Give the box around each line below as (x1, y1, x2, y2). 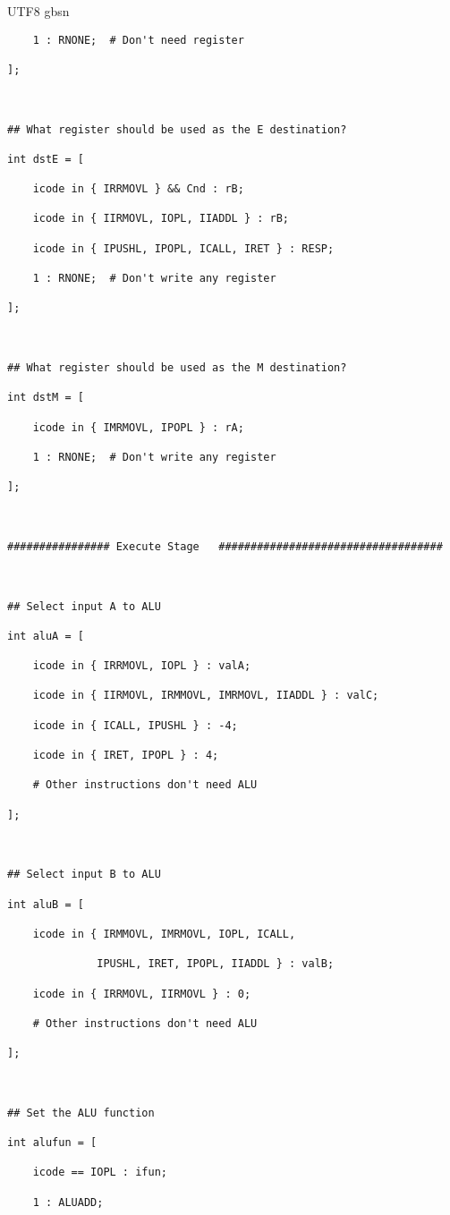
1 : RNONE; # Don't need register (32, 33, 244, 47)
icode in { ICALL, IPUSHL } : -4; (32, 718, 238, 732)
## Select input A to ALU (7, 599, 161, 613)
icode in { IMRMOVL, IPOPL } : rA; (32, 421, 244, 434)
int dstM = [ (7, 391, 84, 404)
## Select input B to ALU (7, 868, 161, 881)
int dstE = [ (7, 152, 84, 166)
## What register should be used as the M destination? (7, 361, 347, 375)
